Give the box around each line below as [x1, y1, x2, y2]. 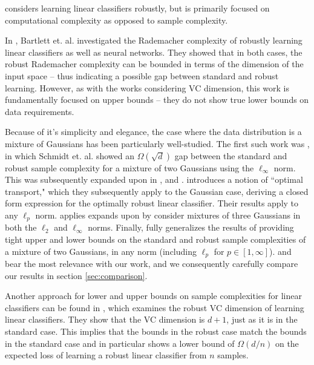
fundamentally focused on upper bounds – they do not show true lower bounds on [5, 93, 309, 106]
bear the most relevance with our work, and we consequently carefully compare [5, 257, 298, 269]
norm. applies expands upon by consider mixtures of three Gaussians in [35, 208, 301, 221]
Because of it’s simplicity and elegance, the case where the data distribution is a [5, 125, 302, 138]
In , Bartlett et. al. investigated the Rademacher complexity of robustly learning [5, 34, 303, 47]
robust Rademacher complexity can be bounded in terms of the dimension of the [5, 58, 304, 70]
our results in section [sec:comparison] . [5, 269, 148, 281]
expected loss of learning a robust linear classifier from [5, 349, 207, 361]
